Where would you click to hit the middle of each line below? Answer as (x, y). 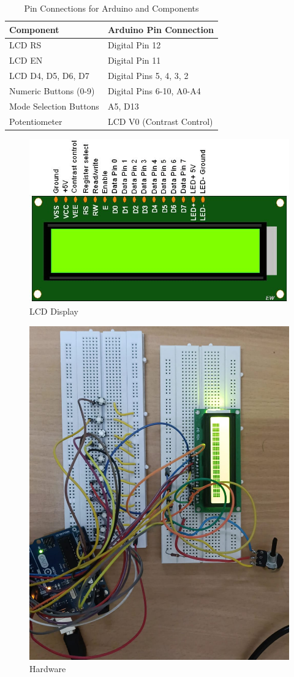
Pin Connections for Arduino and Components (111, 8)
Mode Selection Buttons (54, 106)
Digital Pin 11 (134, 60)
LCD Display (54, 311)
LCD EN (26, 60)
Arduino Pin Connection (161, 29)
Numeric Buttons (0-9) (52, 90)
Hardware (48, 668)
